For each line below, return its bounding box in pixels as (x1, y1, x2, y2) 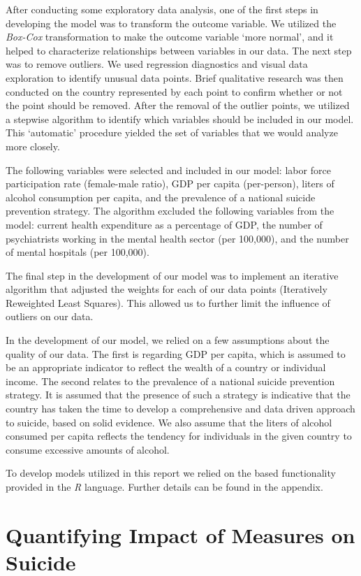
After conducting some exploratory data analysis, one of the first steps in (6, 2, 318, 16)
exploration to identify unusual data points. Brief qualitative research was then (6, 70, 344, 85)
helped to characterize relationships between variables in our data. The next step (6, 43, 352, 57)
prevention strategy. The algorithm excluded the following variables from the (6, 203, 334, 218)
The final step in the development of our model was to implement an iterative (6, 268, 339, 282)
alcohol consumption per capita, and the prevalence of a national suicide (6, 189, 316, 204)
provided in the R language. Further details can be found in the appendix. (6, 480, 323, 494)
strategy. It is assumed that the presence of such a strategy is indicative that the (6, 387, 351, 402)
